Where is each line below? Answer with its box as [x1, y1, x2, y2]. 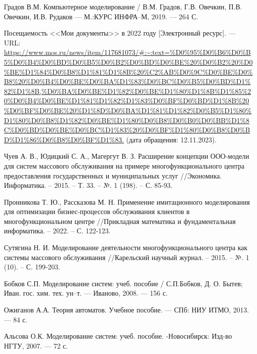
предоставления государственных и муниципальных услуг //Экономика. [4, 170, 222, 180]
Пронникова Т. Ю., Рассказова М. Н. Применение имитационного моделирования [4, 196, 250, 207]
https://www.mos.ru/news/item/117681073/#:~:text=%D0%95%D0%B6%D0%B [4, 47, 251, 57]
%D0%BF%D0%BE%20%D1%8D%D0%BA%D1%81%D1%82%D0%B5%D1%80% [4, 105, 252, 115]
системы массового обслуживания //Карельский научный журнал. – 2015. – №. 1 [4, 252, 250, 262]
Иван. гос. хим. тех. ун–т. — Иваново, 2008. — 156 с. [4, 288, 168, 298]
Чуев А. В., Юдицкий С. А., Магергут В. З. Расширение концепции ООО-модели [4, 151, 250, 161]
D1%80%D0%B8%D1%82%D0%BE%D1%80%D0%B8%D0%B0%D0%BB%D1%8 [4, 115, 250, 125]
